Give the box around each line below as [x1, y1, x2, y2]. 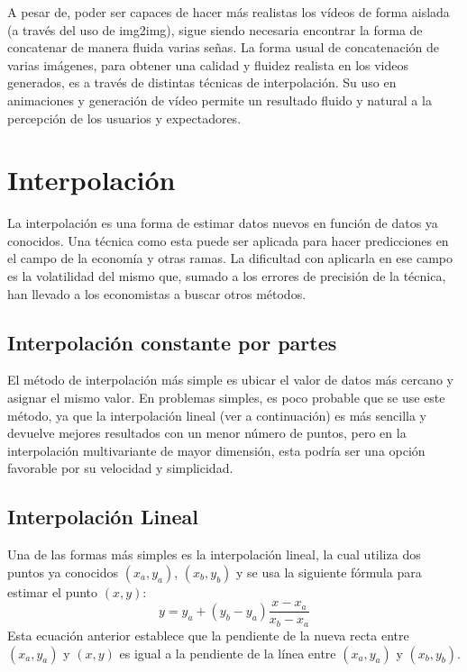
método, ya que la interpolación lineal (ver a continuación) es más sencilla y [7, 405, 427, 424]
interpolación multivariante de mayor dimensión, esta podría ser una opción [7, 440, 426, 459]
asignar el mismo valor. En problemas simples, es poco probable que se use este [7, 388, 445, 407]
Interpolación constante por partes [7, 328, 337, 356]
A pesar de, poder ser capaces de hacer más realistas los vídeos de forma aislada [7, 3, 450, 21]
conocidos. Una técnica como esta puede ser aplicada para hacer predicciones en [7, 231, 449, 250]
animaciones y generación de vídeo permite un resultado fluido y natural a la [7, 90, 432, 109]
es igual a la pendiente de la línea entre [119, 643, 336, 662]
